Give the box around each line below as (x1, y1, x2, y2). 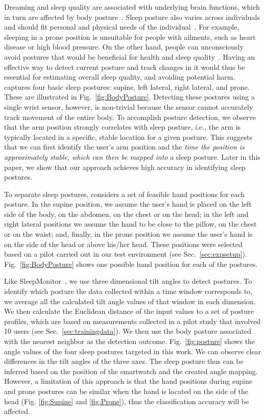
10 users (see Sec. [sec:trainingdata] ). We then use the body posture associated (4, 326, 252, 336)
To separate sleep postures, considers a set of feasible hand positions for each (4, 188, 245, 199)
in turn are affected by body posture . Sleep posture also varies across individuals (4, 11, 260, 22)
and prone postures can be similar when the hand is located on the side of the (4, 385, 249, 396)
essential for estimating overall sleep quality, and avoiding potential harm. (4, 71, 235, 82)
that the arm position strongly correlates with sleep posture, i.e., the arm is (4, 121, 241, 132)
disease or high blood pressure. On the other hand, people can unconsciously (4, 41, 244, 52)
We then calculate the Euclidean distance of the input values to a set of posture (4, 306, 254, 316)
